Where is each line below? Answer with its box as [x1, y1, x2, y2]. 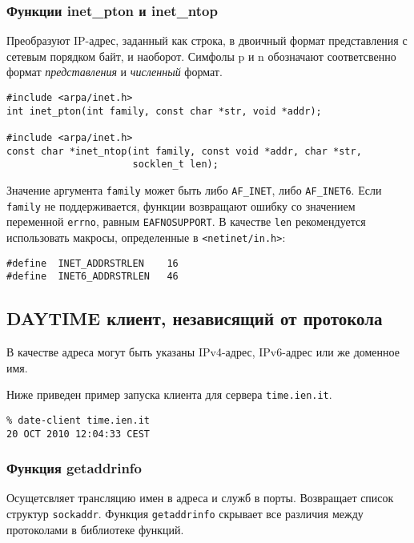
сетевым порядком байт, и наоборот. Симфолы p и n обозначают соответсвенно [6, 47, 396, 64]
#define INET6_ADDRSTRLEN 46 [6, 271, 179, 283]
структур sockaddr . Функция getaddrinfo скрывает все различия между [6, 505, 364, 522]
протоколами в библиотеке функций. [6, 521, 184, 537]
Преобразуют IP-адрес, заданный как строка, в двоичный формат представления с [6, 32, 408, 49]
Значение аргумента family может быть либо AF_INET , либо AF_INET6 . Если [6, 181, 382, 198]
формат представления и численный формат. [6, 63, 223, 80]
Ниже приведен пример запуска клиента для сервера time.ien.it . [6, 386, 332, 403]
